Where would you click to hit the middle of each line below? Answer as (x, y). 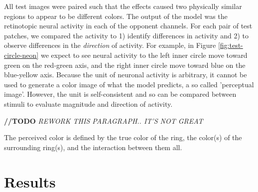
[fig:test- (230, 45)
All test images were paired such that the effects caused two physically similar (123, 6)
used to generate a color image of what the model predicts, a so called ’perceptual (129, 84)
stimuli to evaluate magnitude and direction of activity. (88, 103)
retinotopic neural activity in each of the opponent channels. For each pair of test (128, 26)
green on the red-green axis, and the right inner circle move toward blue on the (125, 65)
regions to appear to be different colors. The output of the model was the (116, 16)
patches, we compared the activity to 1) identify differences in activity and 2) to (126, 35)
